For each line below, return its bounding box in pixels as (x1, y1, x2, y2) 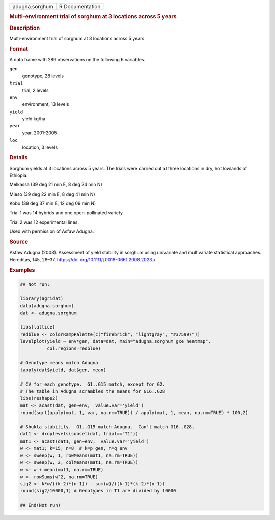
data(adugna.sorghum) (20, 303, 74, 309)
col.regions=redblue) (46, 345, 101, 351)
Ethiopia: (9, 172, 28, 178)
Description (9, 24, 40, 32)
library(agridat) (20, 295, 64, 302)
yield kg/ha (22, 116, 46, 122)
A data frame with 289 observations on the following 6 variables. (9, 56, 146, 62)
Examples (9, 266, 35, 273)
